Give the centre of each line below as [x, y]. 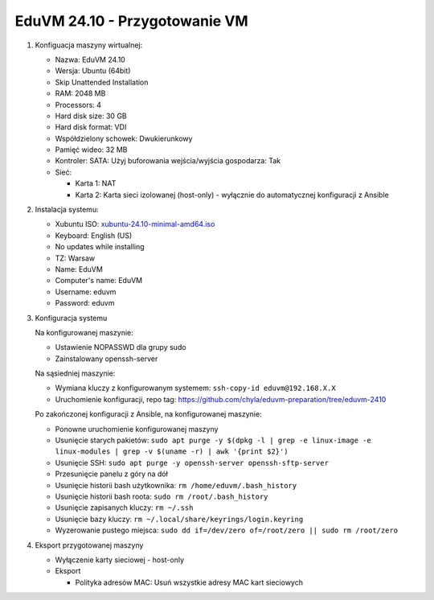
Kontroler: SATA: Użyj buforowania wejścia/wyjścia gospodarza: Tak [168, 161]
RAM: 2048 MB [80, 93]
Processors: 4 [78, 105]
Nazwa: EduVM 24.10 [90, 60]
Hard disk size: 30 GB [91, 116]
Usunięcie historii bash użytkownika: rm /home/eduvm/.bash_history [176, 485]
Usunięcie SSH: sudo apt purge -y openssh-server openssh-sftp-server [192, 462]
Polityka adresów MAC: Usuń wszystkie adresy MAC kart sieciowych [189, 582]
